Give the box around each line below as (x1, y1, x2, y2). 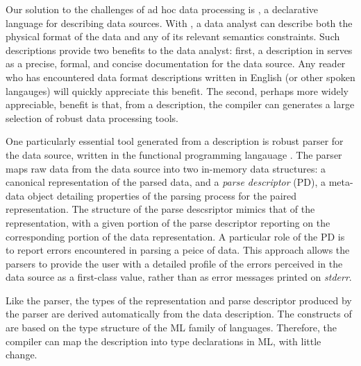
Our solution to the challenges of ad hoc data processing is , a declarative (6, 2, 319, 16)
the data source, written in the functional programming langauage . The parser (6, 147, 342, 162)
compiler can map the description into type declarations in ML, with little (6, 333, 321, 348)
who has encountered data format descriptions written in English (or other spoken (6, 69, 355, 84)
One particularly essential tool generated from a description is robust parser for (6, 134, 344, 148)
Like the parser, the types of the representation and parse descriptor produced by (6, 293, 352, 307)
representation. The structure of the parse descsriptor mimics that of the (6, 202, 315, 216)
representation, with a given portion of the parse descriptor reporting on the (6, 215, 330, 229)
